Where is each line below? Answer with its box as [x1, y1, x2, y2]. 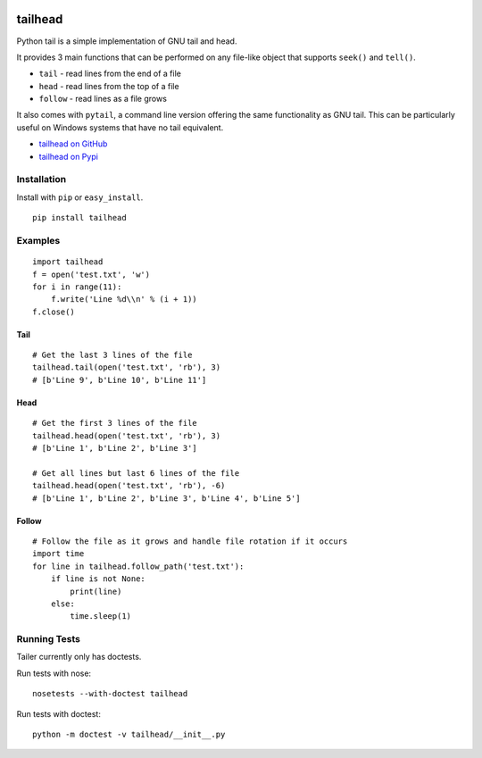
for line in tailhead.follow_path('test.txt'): [32, 561, 245, 571]
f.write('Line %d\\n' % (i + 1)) [50, 295, 198, 304]
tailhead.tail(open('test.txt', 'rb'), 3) [32, 362, 221, 372]
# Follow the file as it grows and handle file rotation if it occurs [32, 536, 348, 546]
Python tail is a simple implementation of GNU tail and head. [16, 36, 237, 46]
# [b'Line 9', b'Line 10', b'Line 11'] [32, 375, 207, 385]
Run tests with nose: [16, 668, 92, 679]
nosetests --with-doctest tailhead [32, 688, 188, 699]
